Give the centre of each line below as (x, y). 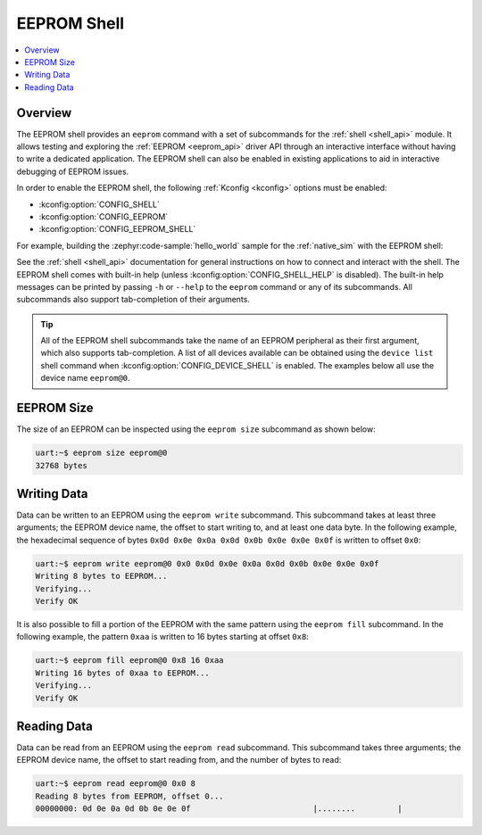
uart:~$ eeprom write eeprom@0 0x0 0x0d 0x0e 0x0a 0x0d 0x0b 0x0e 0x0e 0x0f (207, 563)
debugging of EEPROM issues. (73, 171)
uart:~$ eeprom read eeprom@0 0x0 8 (116, 784)
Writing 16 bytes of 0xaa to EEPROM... (122, 673)
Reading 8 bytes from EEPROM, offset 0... (129, 796)
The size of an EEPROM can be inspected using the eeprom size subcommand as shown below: (196, 429)
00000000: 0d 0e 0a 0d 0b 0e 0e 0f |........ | (219, 809)
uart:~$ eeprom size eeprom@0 (101, 453)
